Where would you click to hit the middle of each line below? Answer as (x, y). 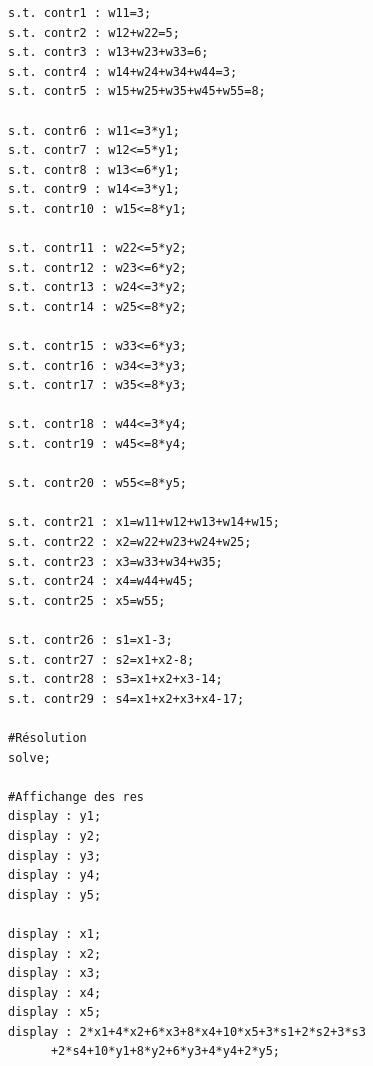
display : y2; (55, 835)
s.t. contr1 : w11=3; (80, 13)
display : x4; (55, 992)
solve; (29, 757)
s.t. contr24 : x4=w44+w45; (101, 581)
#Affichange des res (76, 796)
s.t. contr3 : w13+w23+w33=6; (108, 52)
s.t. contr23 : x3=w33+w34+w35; (115, 561)
